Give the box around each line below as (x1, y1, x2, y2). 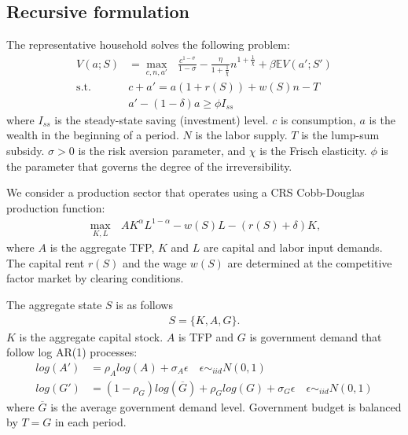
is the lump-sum (301, 127, 380, 143)
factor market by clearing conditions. (6, 270, 184, 286)
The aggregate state (6, 296, 102, 312)
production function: (6, 199, 105, 216)
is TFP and (178, 328, 234, 345)
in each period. (54, 414, 127, 430)
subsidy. (6, 142, 45, 159)
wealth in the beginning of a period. (6, 127, 179, 143)
